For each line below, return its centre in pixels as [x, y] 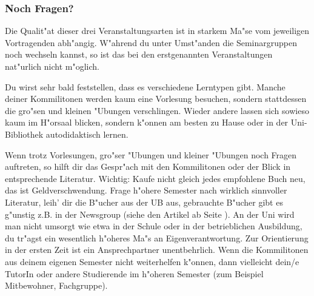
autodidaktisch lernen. [87, 134]
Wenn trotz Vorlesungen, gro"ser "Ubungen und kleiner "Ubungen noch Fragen [151, 154]
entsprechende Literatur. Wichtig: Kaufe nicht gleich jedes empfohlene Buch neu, [155, 178]
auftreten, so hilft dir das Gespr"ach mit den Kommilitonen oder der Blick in [148, 166]
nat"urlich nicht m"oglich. [52, 66]
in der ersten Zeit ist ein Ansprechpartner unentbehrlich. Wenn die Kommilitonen [157, 250]
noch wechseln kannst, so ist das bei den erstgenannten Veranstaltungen [139, 54]
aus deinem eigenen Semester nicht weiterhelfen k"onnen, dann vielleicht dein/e [152, 261]
